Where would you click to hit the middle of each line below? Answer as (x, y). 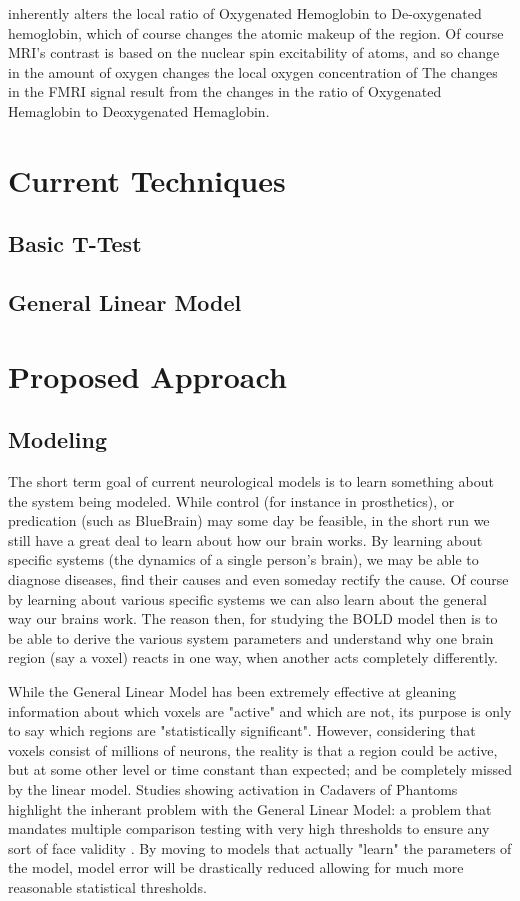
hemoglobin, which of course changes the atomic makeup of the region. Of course (256, 32)
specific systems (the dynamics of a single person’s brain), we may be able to (243, 559)
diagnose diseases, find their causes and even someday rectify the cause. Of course (258, 579)
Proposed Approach (147, 375)
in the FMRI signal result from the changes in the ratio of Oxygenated (225, 91)
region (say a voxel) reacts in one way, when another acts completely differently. (253, 657)
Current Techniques (147, 179)
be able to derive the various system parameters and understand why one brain (251, 637)
